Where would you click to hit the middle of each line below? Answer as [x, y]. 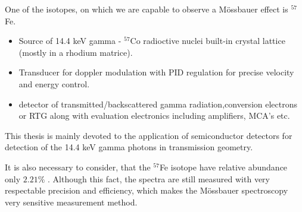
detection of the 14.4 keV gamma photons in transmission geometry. [129, 147]
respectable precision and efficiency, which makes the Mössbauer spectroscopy [147, 190]
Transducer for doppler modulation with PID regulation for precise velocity [156, 72]
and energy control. [54, 83]
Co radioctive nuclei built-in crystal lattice [208, 41]
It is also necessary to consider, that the [78, 167]
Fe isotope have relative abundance [223, 167]
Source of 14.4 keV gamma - [70, 41]
